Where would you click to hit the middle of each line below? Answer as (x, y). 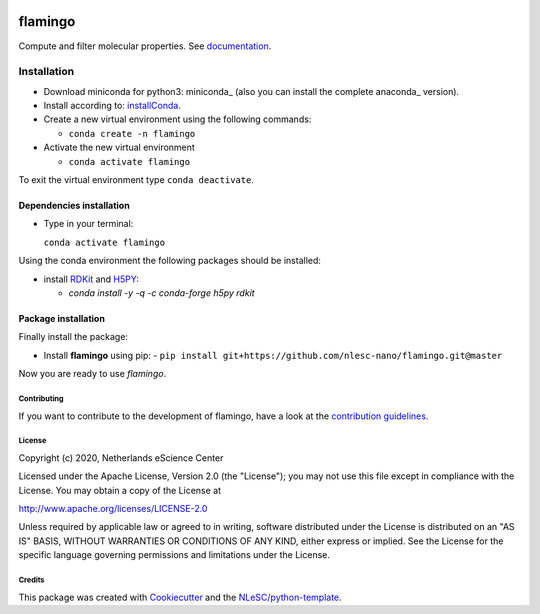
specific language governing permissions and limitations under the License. (174, 555)
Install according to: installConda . (112, 106)
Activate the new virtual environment (119, 147)
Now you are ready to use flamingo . (92, 374)
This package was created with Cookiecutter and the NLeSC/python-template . (180, 597)
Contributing (41, 398)
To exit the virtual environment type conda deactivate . (136, 179)
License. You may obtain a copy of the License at (120, 490)
